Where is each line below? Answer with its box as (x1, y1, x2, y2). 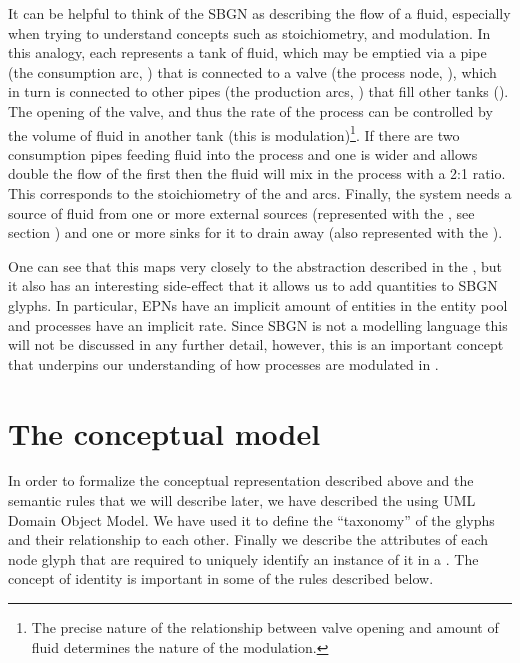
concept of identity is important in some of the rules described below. (8, 568, 434, 589)
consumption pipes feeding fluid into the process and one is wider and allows (8, 143, 478, 164)
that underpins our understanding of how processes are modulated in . (8, 353, 439, 374)
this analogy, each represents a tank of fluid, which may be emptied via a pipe (8, 42, 487, 63)
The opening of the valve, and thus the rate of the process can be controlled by (8, 100, 493, 121)
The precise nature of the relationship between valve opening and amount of (31, 617, 499, 638)
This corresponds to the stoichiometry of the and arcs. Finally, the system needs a (8, 183, 512, 203)
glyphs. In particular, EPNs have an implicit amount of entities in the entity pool (8, 294, 508, 315)
